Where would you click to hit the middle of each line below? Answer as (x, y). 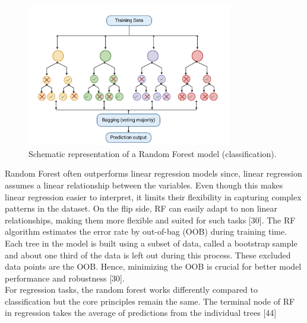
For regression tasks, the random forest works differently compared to (132, 290)
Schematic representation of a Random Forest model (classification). (153, 153)
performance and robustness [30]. (65, 278)
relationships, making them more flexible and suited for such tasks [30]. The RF (150, 220)
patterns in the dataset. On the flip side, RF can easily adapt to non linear (141, 208)
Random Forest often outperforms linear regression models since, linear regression (153, 173)
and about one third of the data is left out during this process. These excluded (148, 255)
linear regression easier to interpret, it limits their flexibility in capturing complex (153, 196)
